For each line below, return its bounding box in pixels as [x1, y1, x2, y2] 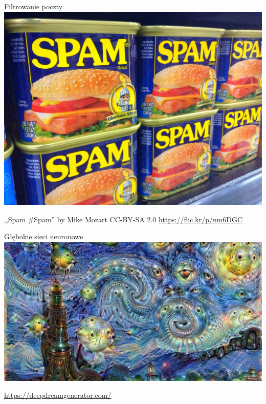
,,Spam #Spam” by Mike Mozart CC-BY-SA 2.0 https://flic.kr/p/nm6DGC [4, 214, 243, 224]
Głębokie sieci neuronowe [4, 231, 83, 242]
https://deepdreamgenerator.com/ [4, 390, 112, 400]
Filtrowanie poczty [4, 1, 63, 11]
